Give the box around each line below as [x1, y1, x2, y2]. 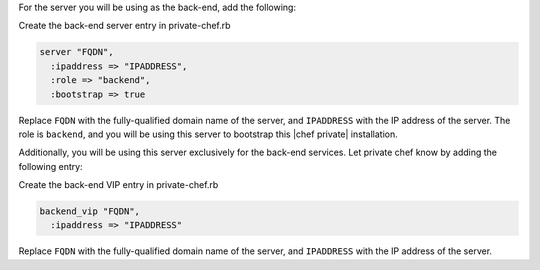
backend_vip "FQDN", [39, 206, 140, 217]
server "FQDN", [39, 46, 114, 58]
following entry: [18, 160, 84, 172]
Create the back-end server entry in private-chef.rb [18, 20, 231, 32]
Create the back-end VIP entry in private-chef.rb [18, 179, 219, 191]
